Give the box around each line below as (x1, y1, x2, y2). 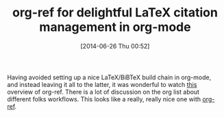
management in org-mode (39, 19, 191, 35)
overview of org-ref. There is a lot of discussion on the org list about (7, 88, 200, 96)
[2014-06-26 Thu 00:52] (80, 42, 150, 50)
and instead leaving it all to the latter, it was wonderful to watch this (7, 80, 197, 88)
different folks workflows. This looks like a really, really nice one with (7, 94, 201, 103)
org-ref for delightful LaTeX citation (12, 5, 218, 21)
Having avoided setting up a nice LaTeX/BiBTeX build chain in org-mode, (7, 73, 212, 81)
